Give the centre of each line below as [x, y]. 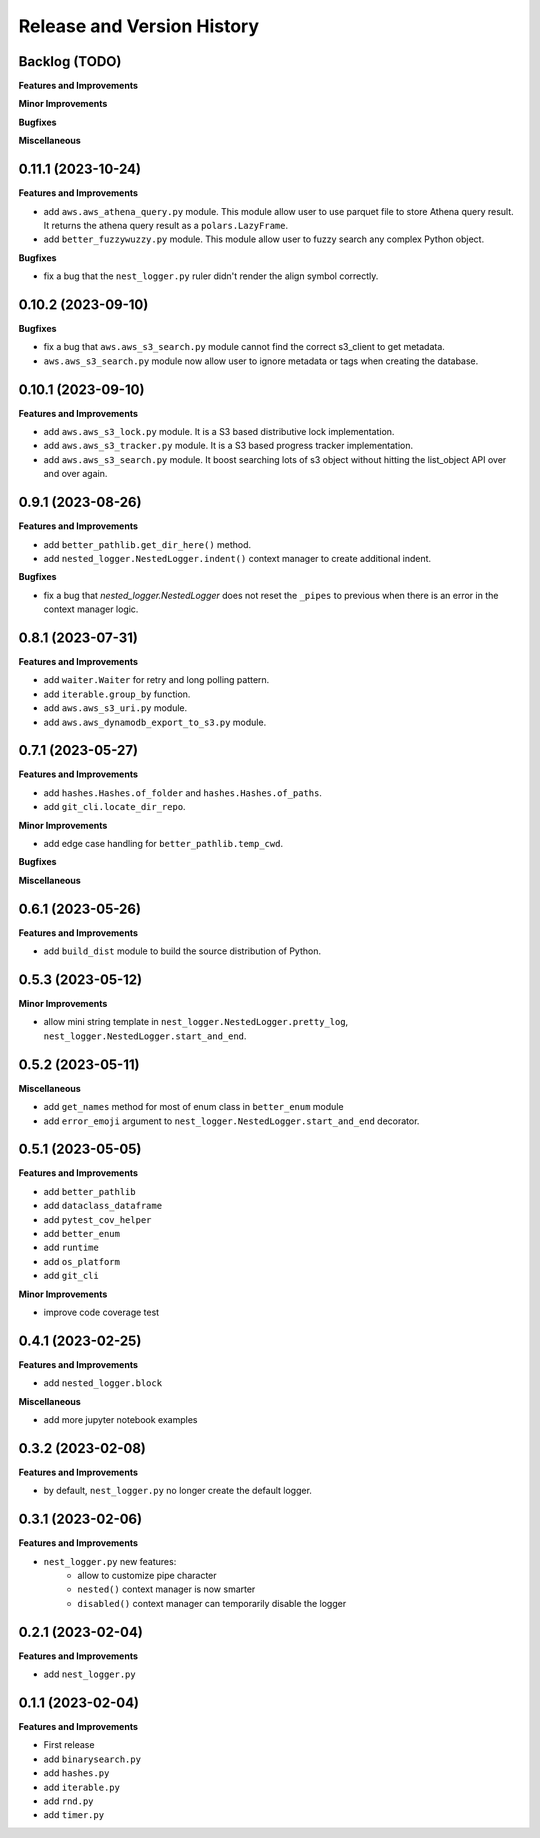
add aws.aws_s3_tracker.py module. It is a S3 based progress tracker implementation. [228, 446]
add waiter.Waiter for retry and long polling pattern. [156, 680]
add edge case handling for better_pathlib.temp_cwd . [163, 844]
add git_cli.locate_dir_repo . [114, 807]
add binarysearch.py [92, 1759]
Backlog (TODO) [70, 61]
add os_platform [81, 1261]
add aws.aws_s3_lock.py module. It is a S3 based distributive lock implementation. [219, 432]
